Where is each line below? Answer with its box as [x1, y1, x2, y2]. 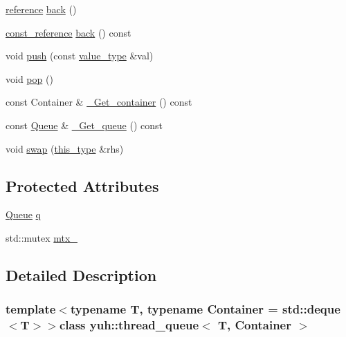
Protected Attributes [6, 175, 159, 196]
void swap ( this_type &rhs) [6, 141, 124, 155]
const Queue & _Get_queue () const [6, 117, 163, 132]
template [6, 300, 56, 318]
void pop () [6, 71, 53, 86]
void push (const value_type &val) [6, 48, 154, 63]
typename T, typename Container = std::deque [70, 300, 340, 318]
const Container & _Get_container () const [6, 95, 192, 109]
